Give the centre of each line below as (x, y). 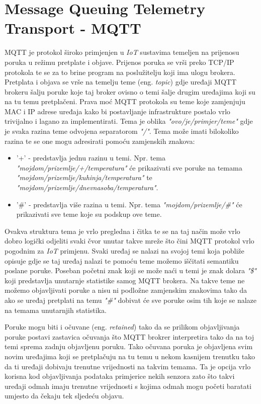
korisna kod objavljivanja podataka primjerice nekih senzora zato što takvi (120, 376)
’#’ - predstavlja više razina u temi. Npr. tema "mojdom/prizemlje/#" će (129, 204)
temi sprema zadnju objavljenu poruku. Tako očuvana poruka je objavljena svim (129, 346)
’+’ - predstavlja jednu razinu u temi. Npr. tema (91, 158)
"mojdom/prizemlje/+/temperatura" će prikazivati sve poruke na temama (129, 167)
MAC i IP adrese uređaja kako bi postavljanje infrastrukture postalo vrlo (117, 111)
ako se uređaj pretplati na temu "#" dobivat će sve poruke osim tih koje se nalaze (131, 300)
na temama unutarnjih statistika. (56, 310)
